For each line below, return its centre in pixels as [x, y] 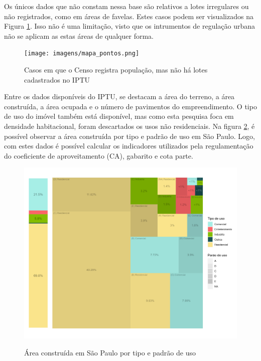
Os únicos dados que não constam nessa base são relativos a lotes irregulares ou [126, 6]
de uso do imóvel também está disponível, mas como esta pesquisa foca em [119, 116]
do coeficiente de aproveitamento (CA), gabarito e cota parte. [99, 155]
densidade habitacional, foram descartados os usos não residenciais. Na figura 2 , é [129, 126]
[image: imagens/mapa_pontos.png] [82, 54]
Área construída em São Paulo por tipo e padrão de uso [110, 353]
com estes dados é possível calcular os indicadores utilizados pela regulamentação [129, 146]
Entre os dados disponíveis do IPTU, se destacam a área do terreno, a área [119, 96]
